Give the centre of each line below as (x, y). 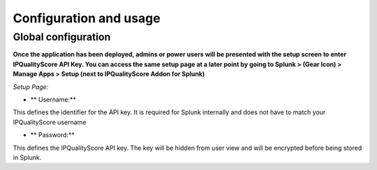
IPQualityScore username (50, 122)
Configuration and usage (87, 18)
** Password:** (52, 135)
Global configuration (62, 37)
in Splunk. (27, 157)
